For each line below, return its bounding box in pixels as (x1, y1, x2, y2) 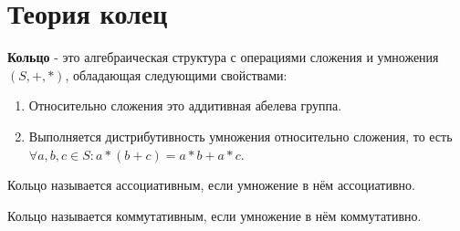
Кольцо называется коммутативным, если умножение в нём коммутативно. (7, 205, 422, 225)
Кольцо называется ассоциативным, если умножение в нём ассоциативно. (7, 175, 415, 194)
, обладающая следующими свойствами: (65, 65, 287, 84)
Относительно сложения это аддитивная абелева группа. (28, 96, 342, 115)
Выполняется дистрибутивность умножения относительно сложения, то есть (28, 126, 453, 145)
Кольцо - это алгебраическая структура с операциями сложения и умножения (7, 47, 439, 67)
